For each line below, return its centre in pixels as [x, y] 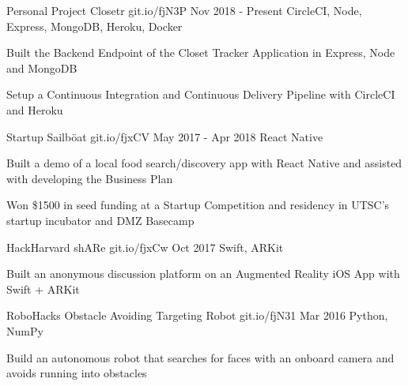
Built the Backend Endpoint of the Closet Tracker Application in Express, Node [201, 52]
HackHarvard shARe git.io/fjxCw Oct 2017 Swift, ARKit [145, 247]
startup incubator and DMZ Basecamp [100, 220]
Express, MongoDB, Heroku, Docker [94, 26]
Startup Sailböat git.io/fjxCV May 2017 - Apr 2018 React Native [165, 136]
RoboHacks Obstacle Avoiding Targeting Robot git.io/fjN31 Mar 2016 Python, [197, 315]
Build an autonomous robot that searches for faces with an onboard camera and [200, 357]
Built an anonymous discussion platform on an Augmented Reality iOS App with [203, 274]
